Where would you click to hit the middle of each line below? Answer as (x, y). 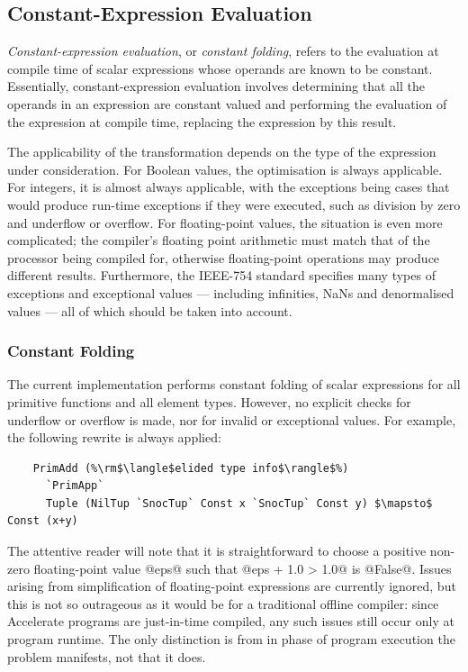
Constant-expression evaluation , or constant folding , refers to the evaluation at (223, 51)
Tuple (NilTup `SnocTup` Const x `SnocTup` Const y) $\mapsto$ (239, 503)
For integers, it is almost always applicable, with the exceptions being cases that (229, 187)
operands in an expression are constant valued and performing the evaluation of (227, 103)
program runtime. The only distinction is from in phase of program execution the (231, 639)
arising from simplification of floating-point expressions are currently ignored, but (232, 586)
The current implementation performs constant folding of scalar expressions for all (234, 384)
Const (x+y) (43, 521)
